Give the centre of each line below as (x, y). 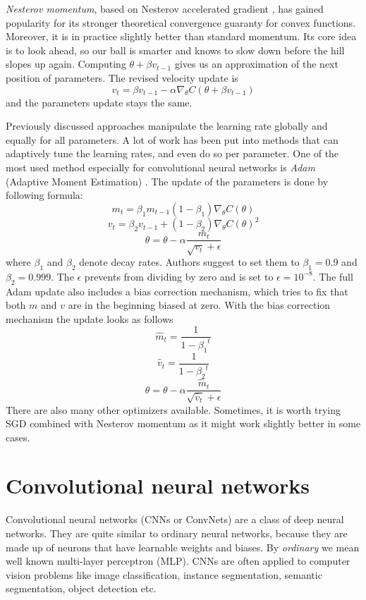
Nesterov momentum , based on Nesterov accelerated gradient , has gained (165, 8)
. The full (333, 276)
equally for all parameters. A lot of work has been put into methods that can (172, 139)
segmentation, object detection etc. (81, 588)
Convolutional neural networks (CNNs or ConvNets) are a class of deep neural (175, 519)
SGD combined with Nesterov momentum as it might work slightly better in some (183, 423)
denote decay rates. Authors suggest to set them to (189, 262)
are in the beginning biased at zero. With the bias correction (199, 305)
